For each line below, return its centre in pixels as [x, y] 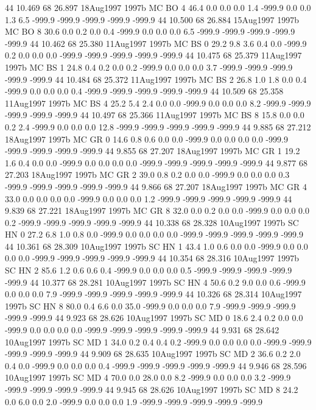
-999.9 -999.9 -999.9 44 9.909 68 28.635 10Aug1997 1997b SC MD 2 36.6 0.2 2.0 [153, 354]
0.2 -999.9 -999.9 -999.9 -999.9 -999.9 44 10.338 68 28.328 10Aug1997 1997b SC [152, 222]
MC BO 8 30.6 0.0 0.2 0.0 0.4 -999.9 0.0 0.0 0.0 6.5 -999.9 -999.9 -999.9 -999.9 [150, 31]
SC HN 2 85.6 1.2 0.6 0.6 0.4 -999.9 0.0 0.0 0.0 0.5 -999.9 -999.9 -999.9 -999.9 [149, 270]
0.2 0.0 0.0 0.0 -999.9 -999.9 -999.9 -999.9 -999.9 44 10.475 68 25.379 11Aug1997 [153, 55]
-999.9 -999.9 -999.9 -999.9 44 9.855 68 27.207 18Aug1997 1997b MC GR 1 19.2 [153, 151]
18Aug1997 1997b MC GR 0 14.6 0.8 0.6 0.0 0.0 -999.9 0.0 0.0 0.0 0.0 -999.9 [146, 139]
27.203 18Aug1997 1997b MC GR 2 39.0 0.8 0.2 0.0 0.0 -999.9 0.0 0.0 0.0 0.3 [147, 175]
